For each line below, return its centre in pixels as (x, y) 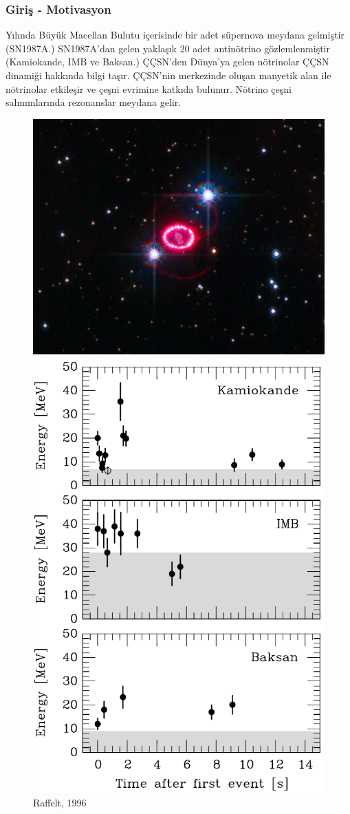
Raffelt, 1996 (60, 803)
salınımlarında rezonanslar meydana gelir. (94, 102)
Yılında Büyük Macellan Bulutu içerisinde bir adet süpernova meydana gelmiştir (175, 35)
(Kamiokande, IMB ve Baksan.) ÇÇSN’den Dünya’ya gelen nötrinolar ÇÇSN (167, 62)
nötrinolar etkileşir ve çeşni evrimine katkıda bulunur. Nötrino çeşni (149, 88)
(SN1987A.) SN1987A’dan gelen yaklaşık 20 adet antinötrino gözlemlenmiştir (168, 48)
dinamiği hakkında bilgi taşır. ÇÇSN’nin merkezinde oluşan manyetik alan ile (168, 75)
